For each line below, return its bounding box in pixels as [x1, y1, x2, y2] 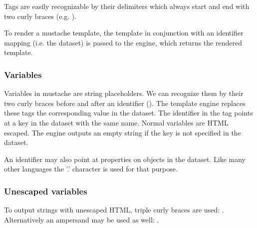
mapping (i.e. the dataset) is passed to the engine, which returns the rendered [4, 37, 242, 47]
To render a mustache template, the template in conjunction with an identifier [4, 27, 244, 38]
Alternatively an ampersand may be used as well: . [4, 214, 159, 224]
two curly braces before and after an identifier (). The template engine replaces [4, 97, 246, 108]
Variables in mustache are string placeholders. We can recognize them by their [4, 88, 244, 98]
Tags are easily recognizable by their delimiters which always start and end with [4, 1, 250, 11]
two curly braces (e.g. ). [4, 10, 77, 21]
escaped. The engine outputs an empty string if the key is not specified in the [4, 127, 241, 137]
